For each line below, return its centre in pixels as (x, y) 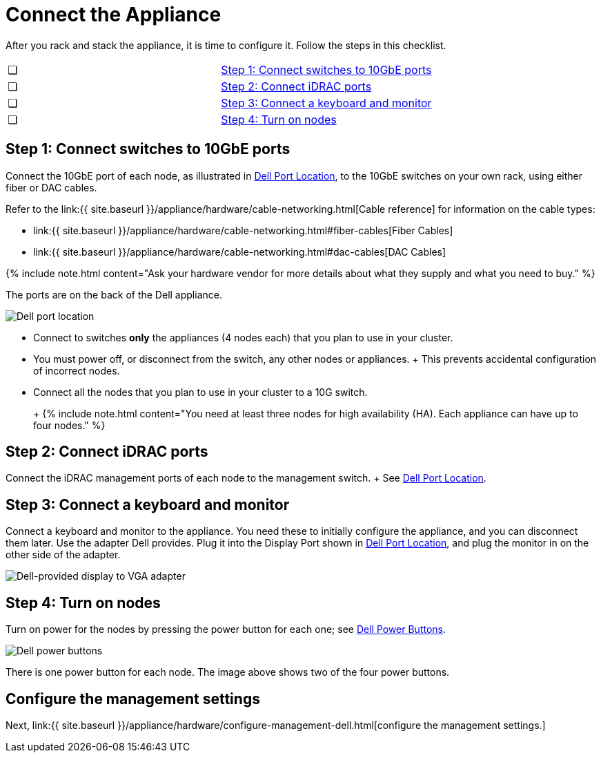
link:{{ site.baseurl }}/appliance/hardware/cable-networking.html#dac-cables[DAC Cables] (240, 252)
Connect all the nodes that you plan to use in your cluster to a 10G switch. (200, 392)
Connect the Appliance (114, 15)
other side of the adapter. (63, 555)
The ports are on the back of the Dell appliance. (114, 294)
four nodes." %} (69, 425)
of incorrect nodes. (77, 370)
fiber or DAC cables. (51, 187)
